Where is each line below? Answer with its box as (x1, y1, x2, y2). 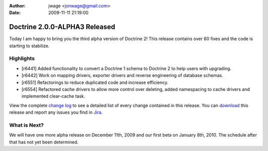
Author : (9, 3, 26, 8)
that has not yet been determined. (9, 139, 79, 145)
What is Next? (9, 122, 44, 129)
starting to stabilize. (9, 43, 50, 49)
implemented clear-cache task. (21, 93, 85, 99)
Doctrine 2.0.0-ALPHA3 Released (9, 23, 116, 31)
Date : (9, 10, 21, 16)
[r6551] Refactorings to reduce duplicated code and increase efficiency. (21, 79, 169, 85)
